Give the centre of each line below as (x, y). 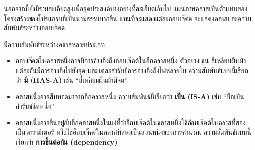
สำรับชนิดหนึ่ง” (35, 106)
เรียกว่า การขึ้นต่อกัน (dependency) (66, 141)
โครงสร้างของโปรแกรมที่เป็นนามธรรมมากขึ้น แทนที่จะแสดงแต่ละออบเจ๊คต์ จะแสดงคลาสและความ (127, 18)
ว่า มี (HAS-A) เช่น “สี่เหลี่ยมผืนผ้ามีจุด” (72, 80)
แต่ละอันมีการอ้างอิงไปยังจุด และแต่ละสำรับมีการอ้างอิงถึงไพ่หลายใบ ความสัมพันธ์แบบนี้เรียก (132, 70)
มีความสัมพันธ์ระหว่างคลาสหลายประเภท (55, 44)
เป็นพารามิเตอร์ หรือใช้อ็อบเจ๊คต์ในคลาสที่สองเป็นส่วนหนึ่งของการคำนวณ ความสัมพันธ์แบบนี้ (133, 132)
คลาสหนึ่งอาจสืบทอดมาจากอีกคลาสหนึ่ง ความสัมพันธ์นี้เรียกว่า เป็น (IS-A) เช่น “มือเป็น (130, 96)
